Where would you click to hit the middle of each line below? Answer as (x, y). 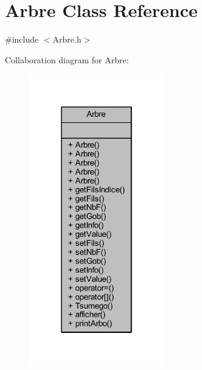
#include (22, 39)
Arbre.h (67, 39)
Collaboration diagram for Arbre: (67, 59)
